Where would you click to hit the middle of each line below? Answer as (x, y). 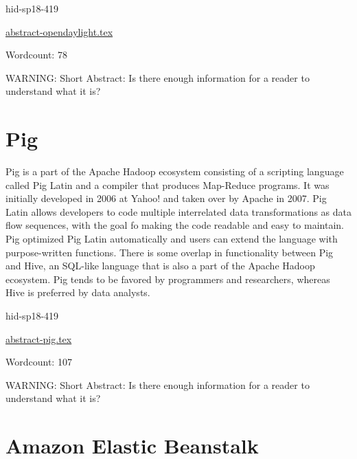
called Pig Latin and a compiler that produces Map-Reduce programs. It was (168, 184)
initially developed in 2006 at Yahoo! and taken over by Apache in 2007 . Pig (166, 198)
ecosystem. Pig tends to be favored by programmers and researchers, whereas (168, 279)
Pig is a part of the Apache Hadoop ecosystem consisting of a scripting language (175, 171)
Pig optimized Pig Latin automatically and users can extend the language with (172, 239)
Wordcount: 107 (39, 362)
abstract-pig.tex (39, 338)
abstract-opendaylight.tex (59, 31)
